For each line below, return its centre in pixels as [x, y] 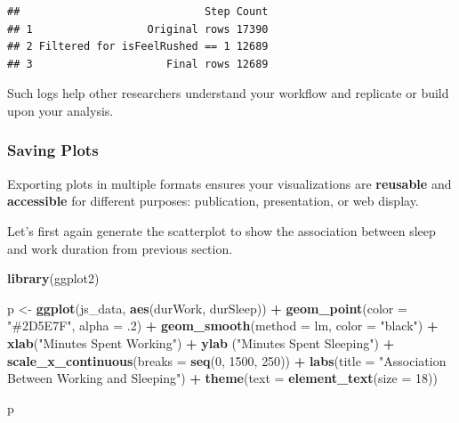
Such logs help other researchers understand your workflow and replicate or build [228, 93]
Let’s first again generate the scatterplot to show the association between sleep [221, 230]
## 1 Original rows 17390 [138, 29]
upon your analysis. [60, 110]
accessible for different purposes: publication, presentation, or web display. [213, 201]
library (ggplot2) [53, 278]
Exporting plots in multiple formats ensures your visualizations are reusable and [229, 183]
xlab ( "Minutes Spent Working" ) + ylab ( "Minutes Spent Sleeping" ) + [201, 342]
